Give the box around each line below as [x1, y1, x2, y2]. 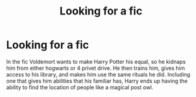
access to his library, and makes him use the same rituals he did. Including [6, 70, 191, 78]
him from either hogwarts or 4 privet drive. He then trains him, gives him [6, 64, 185, 72]
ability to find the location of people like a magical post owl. [6, 83, 153, 91]
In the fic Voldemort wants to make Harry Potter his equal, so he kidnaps [6, 58, 186, 65]
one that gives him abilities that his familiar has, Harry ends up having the [6, 77, 188, 84]
